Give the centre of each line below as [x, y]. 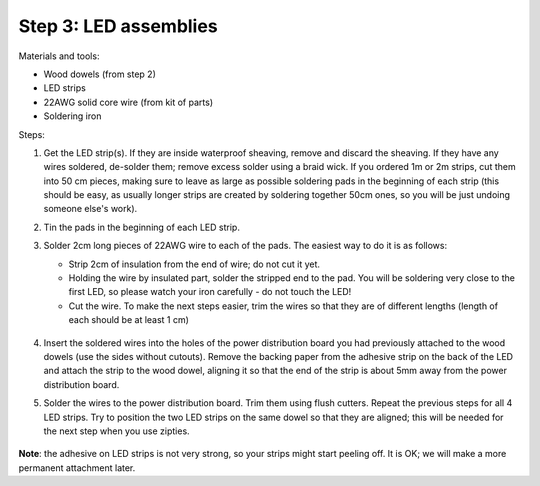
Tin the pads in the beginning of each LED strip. [141, 227]
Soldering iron [72, 116]
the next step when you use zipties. [116, 431]
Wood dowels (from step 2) [100, 74]
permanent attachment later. [77, 467]
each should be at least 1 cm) [129, 320]
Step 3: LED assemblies [118, 26]
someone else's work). [90, 209]
